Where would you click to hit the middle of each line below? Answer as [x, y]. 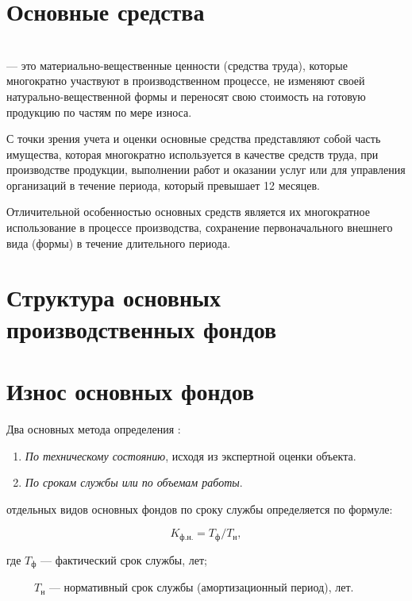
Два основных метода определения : [94, 428]
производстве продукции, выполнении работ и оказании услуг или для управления [206, 170]
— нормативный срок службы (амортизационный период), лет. [201, 587]
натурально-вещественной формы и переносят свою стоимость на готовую [186, 96]
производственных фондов [142, 328]
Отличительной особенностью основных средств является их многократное [188, 212]
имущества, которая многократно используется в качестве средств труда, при [193, 154]
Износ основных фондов [131, 391]
